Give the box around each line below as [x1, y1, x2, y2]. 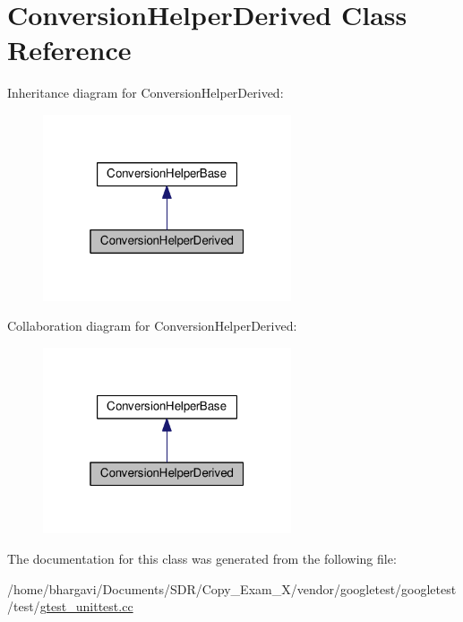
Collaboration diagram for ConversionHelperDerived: [7, 316, 297, 335]
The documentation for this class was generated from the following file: [7, 549, 397, 568]
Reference [7, 31, 132, 68]
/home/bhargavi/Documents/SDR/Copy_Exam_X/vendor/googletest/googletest [7, 579, 457, 598]
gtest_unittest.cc [39, 597, 133, 616]
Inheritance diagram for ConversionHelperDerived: [7, 83, 284, 102]
